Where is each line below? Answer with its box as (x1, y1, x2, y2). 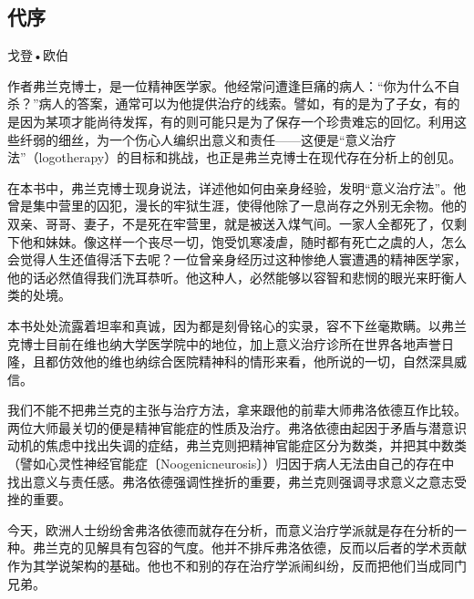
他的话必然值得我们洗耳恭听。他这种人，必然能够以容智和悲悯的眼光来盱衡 (7, 267, 454, 286)
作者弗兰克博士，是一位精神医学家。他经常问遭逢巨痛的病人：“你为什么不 (7, 76, 448, 95)
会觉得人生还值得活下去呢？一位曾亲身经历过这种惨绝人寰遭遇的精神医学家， (7, 250, 467, 269)
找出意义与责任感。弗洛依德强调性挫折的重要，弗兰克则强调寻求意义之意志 (7, 471, 454, 491)
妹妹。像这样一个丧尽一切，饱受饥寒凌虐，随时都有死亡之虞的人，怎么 (45, 232, 467, 251)
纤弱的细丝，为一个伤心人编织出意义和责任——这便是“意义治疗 (19, 129, 397, 149)
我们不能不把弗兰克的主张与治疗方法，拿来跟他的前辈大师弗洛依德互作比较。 (7, 400, 467, 419)
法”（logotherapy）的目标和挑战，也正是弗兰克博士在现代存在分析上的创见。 (7, 148, 462, 167)
